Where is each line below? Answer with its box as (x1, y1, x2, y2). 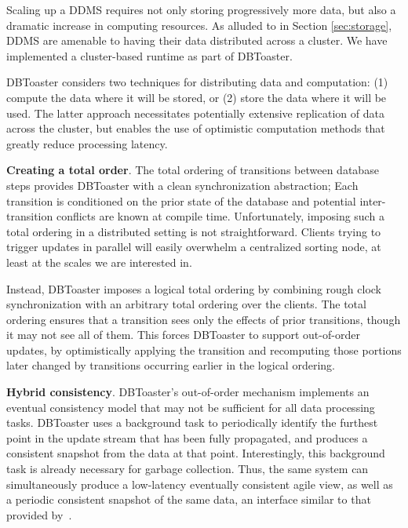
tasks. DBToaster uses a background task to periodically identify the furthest (6, 414, 378, 431)
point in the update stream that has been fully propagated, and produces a (6, 429, 368, 446)
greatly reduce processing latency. (6, 135, 168, 151)
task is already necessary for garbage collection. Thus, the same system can (6, 461, 369, 477)
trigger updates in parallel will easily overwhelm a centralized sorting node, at (6, 239, 381, 255)
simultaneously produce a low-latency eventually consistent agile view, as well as (6, 475, 393, 492)
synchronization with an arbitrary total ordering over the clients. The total (6, 296, 366, 312)
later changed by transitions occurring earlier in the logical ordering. (6, 357, 335, 373)
